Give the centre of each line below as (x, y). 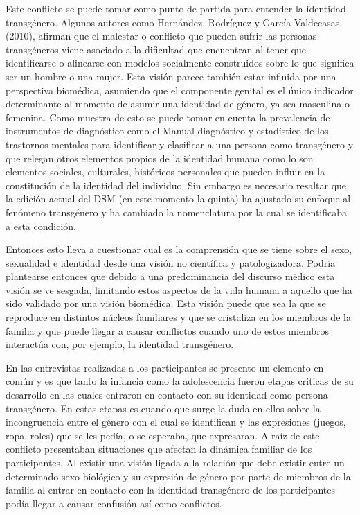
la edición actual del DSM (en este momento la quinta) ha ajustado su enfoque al (178, 199)
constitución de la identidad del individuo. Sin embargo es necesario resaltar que (176, 185)
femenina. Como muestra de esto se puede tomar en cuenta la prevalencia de (168, 117)
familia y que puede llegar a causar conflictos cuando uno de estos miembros (168, 330)
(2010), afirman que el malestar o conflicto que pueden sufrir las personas (161, 36)
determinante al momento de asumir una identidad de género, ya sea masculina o (178, 104)
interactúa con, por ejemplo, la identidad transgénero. (120, 344)
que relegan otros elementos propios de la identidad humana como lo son (160, 158)
